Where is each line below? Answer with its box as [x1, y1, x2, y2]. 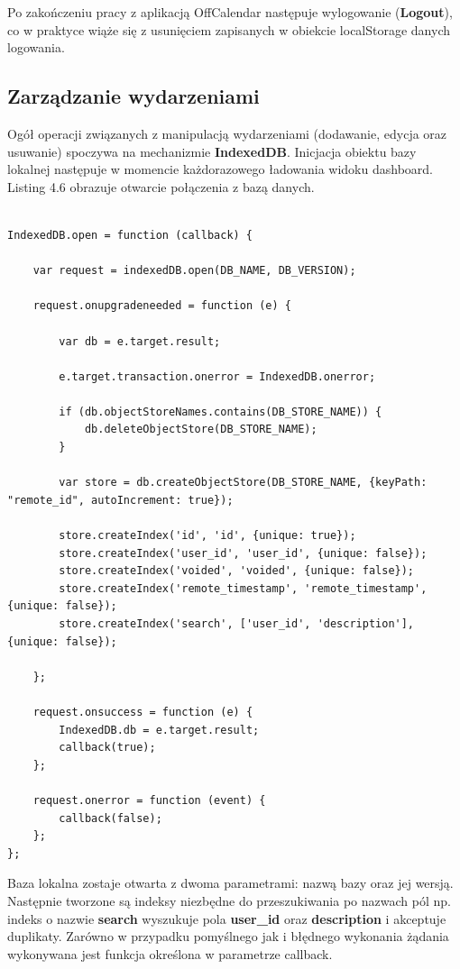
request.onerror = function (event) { [32, 793, 266, 807]
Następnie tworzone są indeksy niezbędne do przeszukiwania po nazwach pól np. [7, 891, 451, 910]
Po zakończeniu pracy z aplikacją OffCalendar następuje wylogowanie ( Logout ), [7, 3, 453, 21]
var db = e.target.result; [59, 334, 221, 348]
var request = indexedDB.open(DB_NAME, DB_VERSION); [32, 264, 356, 278]
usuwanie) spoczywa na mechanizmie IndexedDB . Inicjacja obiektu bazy [7, 142, 417, 160]
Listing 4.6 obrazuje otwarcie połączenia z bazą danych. [7, 177, 315, 196]
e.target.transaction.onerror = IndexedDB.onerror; [59, 370, 376, 383]
